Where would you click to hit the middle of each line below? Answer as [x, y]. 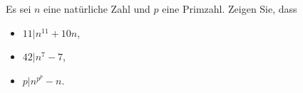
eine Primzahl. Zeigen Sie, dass [230, 9]
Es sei [19, 9]
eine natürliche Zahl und [97, 9]
